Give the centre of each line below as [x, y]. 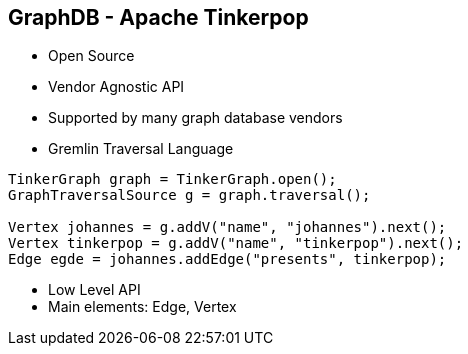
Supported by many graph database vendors [195, 118]
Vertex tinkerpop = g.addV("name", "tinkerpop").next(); [236, 243]
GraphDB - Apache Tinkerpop [158, 17]
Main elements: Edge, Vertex [142, 307]
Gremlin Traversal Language [141, 149]
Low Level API [94, 290]
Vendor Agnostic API [116, 87]
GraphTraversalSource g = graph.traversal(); [189, 195]
